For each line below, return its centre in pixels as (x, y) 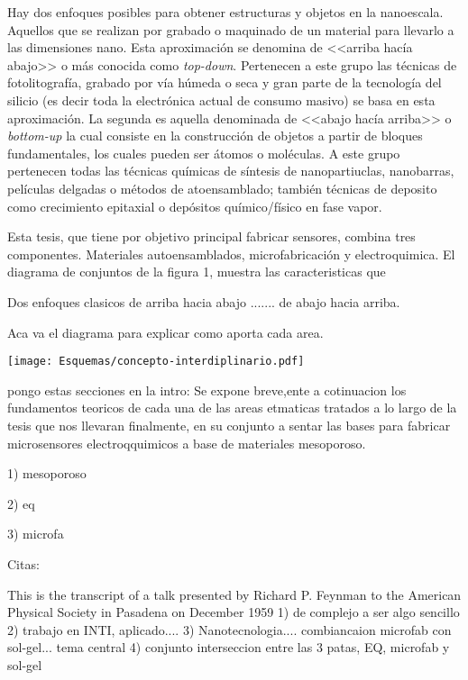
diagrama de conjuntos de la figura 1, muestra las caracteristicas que (197, 272)
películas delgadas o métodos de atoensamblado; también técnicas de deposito (222, 188)
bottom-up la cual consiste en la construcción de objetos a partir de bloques (215, 136)
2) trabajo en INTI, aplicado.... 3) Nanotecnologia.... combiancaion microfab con (229, 629)
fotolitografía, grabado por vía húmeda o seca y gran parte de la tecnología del (225, 82)
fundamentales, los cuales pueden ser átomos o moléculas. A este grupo (204, 153)
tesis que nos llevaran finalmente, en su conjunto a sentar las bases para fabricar (229, 425)
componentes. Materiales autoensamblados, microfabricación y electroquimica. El (231, 254)
